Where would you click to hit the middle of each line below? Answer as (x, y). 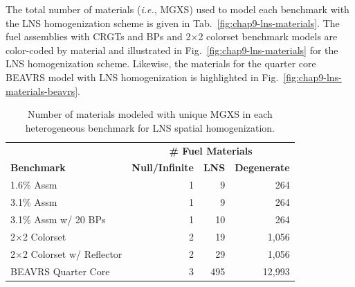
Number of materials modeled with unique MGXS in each (150, 114)
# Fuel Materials (211, 150)
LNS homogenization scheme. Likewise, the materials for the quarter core (161, 63)
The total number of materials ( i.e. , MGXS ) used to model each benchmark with (177, 9)
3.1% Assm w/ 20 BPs (58, 219)
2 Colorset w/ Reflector (72, 253)
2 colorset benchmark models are (268, 36)
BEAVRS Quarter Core (60, 271)
